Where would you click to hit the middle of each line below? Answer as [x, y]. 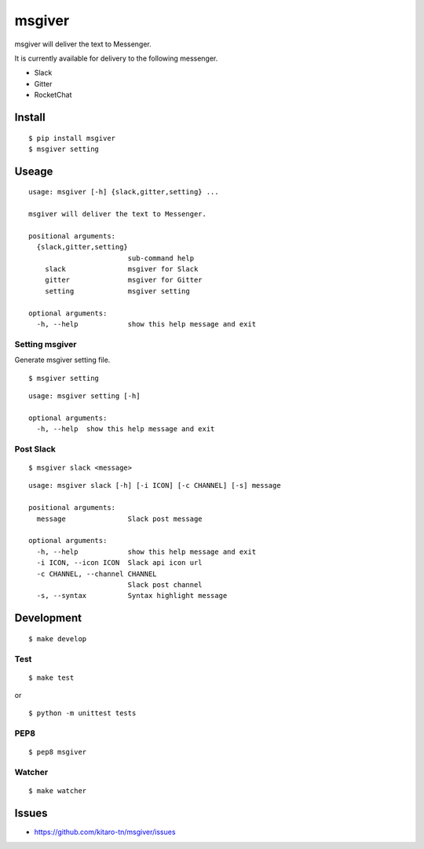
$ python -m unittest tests [82, 713]
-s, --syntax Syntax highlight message [132, 596]
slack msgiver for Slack [121, 269]
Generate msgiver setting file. [62, 360]
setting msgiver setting [117, 291]
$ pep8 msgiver [58, 752]
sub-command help [161, 258]
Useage [34, 171]
